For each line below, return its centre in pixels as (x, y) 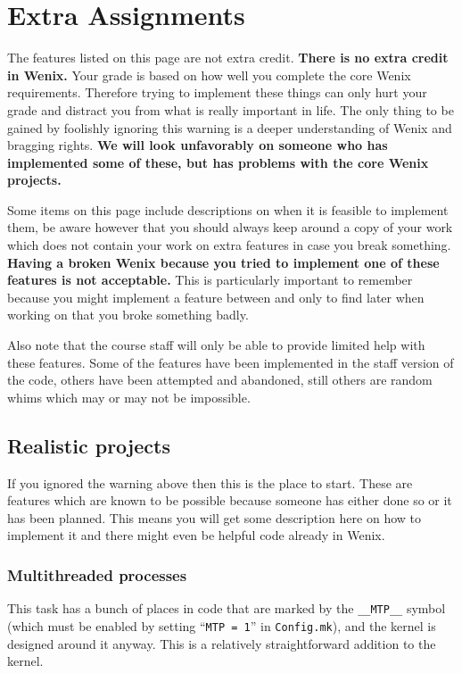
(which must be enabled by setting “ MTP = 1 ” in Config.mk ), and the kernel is (222, 625)
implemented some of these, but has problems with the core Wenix (218, 162)
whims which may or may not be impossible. (129, 397)
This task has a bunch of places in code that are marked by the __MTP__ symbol (227, 608)
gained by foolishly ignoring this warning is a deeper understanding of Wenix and (230, 127)
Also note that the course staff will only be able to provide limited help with (216, 345)
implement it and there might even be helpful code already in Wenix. (196, 535)
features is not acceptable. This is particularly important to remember (210, 280)
